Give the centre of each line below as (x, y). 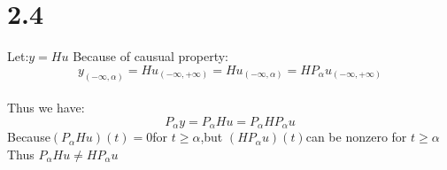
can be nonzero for (356, 137)
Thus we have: (46, 108)
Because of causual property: (150, 56)
